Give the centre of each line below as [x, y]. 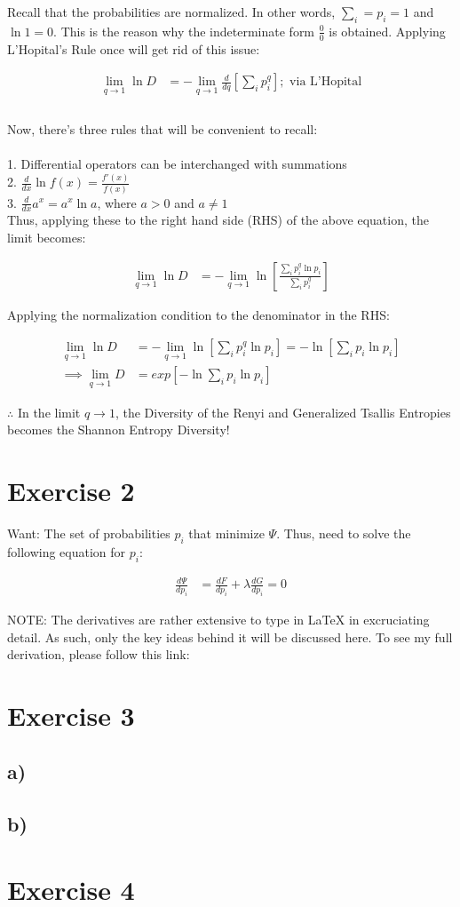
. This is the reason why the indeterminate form [184, 31]
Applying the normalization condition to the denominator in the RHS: [198, 314]
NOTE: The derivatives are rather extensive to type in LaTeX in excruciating [218, 619]
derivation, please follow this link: [99, 654]
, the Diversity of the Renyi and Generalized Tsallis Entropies [283, 412]
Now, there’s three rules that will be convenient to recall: [163, 129]
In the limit [49, 412]
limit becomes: [47, 237]
